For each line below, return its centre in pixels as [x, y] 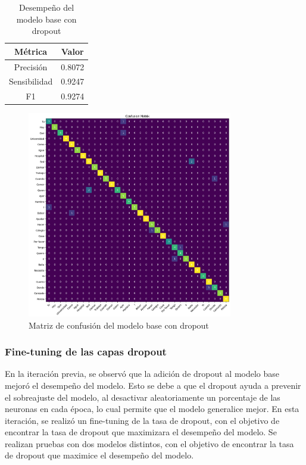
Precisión [31, 66]
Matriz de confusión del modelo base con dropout [119, 325]
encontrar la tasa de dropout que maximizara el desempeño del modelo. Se [141, 432]
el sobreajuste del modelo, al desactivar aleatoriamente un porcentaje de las [143, 397]
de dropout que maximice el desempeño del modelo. [99, 455]
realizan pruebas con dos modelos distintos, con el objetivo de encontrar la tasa [149, 443]
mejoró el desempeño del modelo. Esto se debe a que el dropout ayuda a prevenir [153, 385]
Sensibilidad [31, 81]
